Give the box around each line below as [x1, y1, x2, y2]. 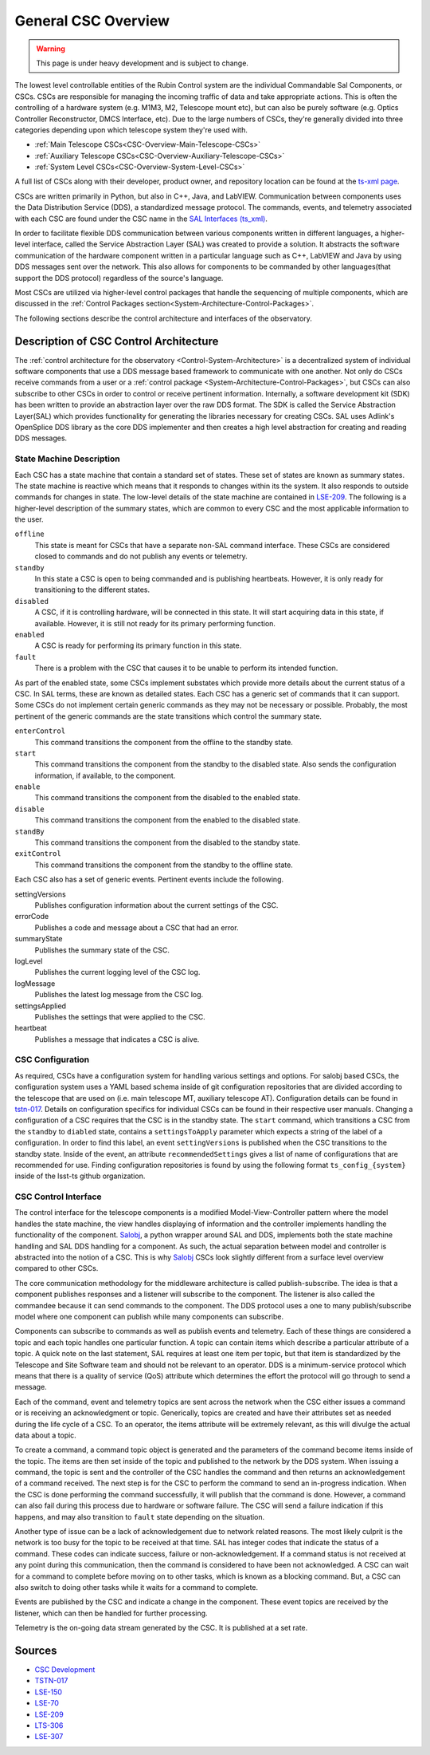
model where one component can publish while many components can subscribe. [14, 1311, 284, 1321]
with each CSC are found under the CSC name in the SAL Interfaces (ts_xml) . [14, 214, 268, 223]
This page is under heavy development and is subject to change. [36, 58, 248, 68]
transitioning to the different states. [34, 585, 150, 594]
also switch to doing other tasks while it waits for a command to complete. [14, 1582, 259, 1591]
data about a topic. [14, 1430, 77, 1440]
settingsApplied [14, 1001, 67, 1011]
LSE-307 [34, 1732, 64, 1741]
